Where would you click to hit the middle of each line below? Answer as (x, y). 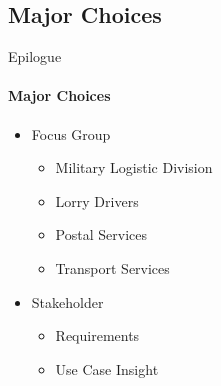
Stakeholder (67, 301)
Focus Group (71, 133)
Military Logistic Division (134, 167)
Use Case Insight (107, 368)
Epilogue (35, 56)
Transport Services (112, 267)
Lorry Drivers (97, 200)
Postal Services (101, 234)
